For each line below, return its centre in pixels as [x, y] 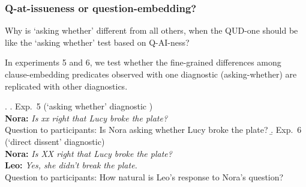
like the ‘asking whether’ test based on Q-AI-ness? [97, 42]
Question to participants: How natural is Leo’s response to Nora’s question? [144, 176]
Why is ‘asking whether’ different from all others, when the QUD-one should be [151, 30]
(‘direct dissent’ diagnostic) [55, 141]
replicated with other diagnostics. [66, 86]
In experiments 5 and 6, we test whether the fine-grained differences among [143, 62]
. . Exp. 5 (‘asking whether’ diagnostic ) [79, 106]
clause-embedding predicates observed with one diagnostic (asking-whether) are [151, 74]
